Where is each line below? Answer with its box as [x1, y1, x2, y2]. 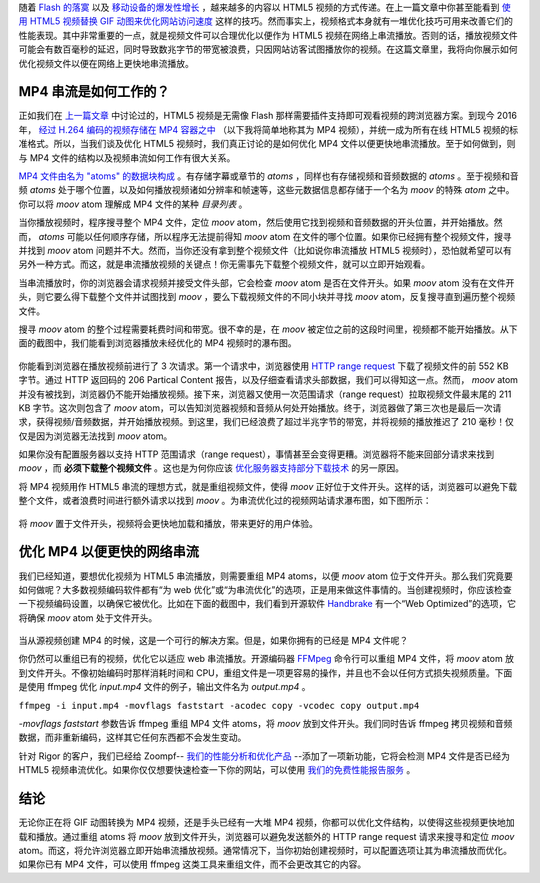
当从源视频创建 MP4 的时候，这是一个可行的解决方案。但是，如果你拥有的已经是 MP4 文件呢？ [18, 635, 409, 647]
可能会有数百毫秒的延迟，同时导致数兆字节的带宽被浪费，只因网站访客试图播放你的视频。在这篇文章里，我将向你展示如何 [18, 43, 518, 55]
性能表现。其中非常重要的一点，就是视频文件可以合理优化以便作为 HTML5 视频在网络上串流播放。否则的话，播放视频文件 [18, 29, 519, 41]
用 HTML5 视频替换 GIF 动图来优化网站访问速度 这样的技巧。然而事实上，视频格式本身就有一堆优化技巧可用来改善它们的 [18, 15, 514, 27]
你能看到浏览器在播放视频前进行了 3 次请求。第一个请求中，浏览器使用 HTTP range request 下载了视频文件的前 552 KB [18, 360, 509, 372]
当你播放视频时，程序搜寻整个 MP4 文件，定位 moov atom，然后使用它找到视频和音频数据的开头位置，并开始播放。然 [18, 216, 504, 229]
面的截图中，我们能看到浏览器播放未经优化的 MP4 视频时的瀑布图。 [18, 337, 297, 349]
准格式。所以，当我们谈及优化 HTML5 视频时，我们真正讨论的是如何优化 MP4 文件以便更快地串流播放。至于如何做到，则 [18, 138, 516, 150]
